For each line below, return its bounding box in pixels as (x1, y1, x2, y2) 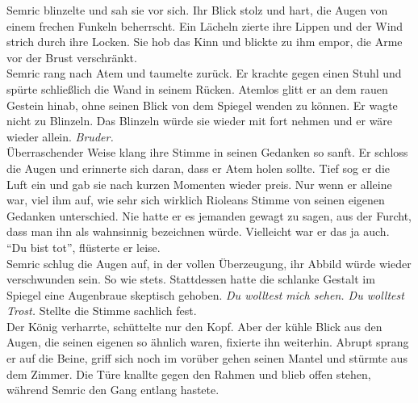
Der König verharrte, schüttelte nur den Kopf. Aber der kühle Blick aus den (6, 317, 382, 334)
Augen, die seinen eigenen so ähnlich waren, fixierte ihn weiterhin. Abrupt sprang (6, 334, 409, 351)
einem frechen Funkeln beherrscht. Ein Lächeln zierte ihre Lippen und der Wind (6, 17, 403, 34)
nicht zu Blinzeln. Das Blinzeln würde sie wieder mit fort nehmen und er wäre (6, 112, 393, 129)
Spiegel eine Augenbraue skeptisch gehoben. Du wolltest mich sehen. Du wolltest (6, 286, 404, 303)
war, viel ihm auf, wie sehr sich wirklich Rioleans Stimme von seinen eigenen (6, 191, 385, 208)
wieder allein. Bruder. (6, 128, 114, 145)
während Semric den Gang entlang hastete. (6, 381, 219, 398)
